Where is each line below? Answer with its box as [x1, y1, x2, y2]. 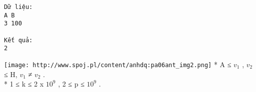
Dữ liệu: [4, 3, 33, 10]
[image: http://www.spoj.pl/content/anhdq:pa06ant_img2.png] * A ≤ [4, 59, 231, 69]
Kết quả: [4, 36, 33, 44]
